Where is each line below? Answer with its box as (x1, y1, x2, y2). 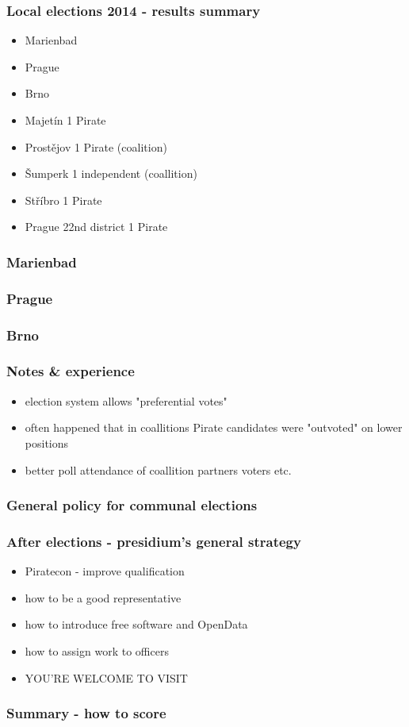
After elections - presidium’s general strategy (6, 531, 301, 551)
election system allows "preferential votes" (25, 392, 227, 409)
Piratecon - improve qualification (25, 563, 185, 579)
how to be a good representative (25, 589, 182, 606)
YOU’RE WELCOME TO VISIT (25, 669, 188, 686)
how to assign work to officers (25, 642, 169, 659)
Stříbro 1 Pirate (25, 191, 102, 208)
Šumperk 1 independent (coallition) (25, 165, 197, 182)
